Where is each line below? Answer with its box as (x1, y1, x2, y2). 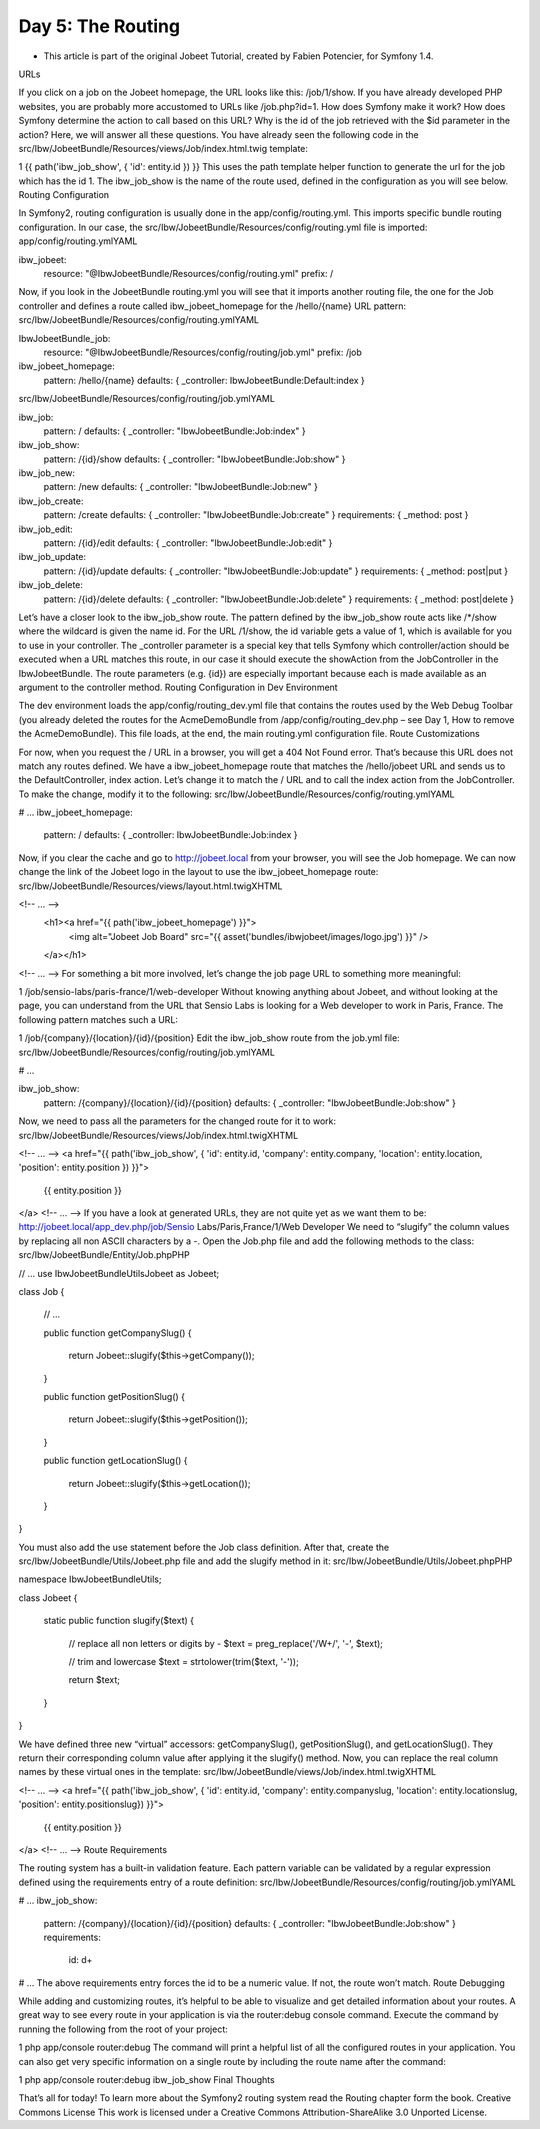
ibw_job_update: (18, 551, 87, 563)
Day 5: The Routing (18, 15, 180, 37)
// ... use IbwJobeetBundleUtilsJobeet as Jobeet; (18, 1267, 220, 1279)
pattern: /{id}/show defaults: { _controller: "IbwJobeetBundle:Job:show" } (43, 453, 346, 465)
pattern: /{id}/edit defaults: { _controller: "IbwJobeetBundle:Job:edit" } (43, 537, 333, 549)
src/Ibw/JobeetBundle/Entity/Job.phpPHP (18, 1249, 190, 1261)
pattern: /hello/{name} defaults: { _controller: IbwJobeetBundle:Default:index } (43, 374, 365, 386)
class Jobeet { (18, 1591, 78, 1604)
